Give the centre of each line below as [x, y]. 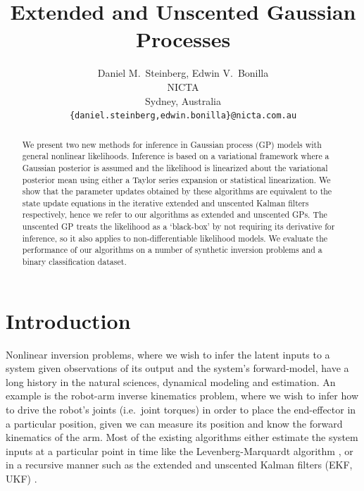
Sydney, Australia [183, 100]
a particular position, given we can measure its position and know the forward [174, 423]
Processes [183, 39]
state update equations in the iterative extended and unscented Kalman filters [165, 203]
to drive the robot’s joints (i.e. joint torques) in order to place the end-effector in [181, 410]
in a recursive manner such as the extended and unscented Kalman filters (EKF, [179, 465]
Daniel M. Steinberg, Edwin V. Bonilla [183, 73]
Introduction [68, 320]
